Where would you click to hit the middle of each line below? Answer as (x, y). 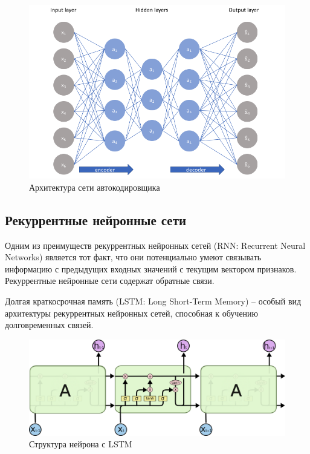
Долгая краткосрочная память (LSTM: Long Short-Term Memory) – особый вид (153, 301)
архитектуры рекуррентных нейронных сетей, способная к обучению (132, 313)
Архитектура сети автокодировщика (95, 187)
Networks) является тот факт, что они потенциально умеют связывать (133, 257)
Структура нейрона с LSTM (81, 444)
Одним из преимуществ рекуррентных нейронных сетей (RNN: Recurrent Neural (155, 245)
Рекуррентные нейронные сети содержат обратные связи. (110, 281)
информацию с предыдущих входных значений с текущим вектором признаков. (151, 268)
